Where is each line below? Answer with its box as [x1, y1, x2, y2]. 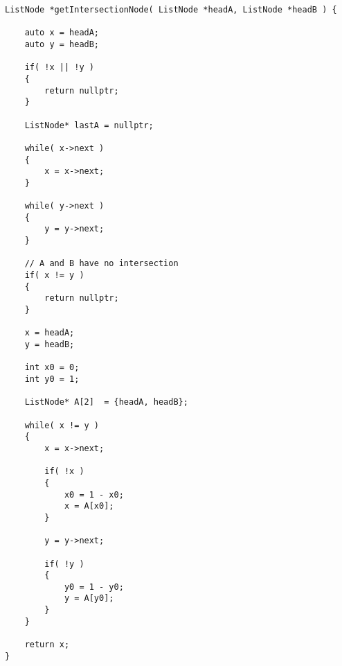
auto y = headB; [24, 39, 100, 49]
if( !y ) [44, 559, 84, 569]
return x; [24, 640, 70, 650]
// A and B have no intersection [24, 258, 179, 269]
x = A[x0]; [64, 501, 114, 511]
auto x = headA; [24, 28, 100, 38]
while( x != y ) [24, 420, 100, 430]
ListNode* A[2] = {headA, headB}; [24, 397, 188, 408]
